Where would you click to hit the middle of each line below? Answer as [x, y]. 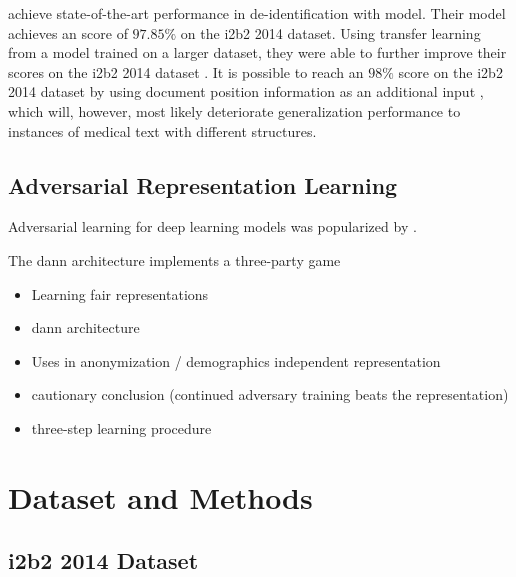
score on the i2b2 [450, 71]
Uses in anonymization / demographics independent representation [236, 360]
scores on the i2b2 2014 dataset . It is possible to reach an [186, 71]
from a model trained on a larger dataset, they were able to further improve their [257, 52]
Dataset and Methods [160, 496]
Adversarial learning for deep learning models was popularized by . [212, 226]
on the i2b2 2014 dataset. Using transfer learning [330, 32]
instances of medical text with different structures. [162, 130]
